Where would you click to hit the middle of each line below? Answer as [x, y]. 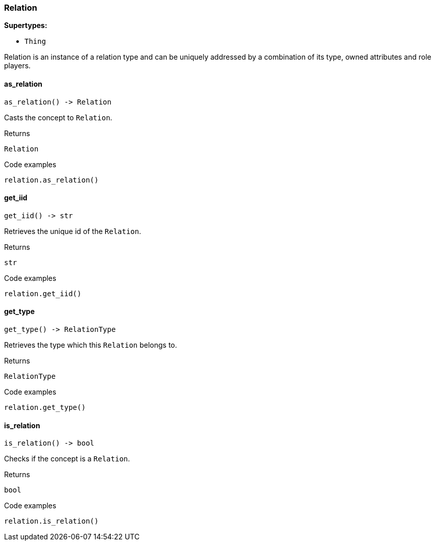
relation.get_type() [45, 408]
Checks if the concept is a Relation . [67, 459]
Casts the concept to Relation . [58, 117]
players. [18, 66]
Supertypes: [26, 25]
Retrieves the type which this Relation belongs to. [91, 345]
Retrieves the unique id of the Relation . [73, 231]
